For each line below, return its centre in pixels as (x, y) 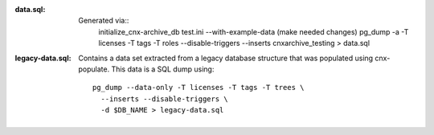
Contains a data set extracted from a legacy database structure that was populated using (226, 58)
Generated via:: (104, 21)
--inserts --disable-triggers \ (164, 99)
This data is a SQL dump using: (163, 69)
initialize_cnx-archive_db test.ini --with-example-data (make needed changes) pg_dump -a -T (254, 31)
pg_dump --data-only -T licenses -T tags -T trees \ (199, 88)
